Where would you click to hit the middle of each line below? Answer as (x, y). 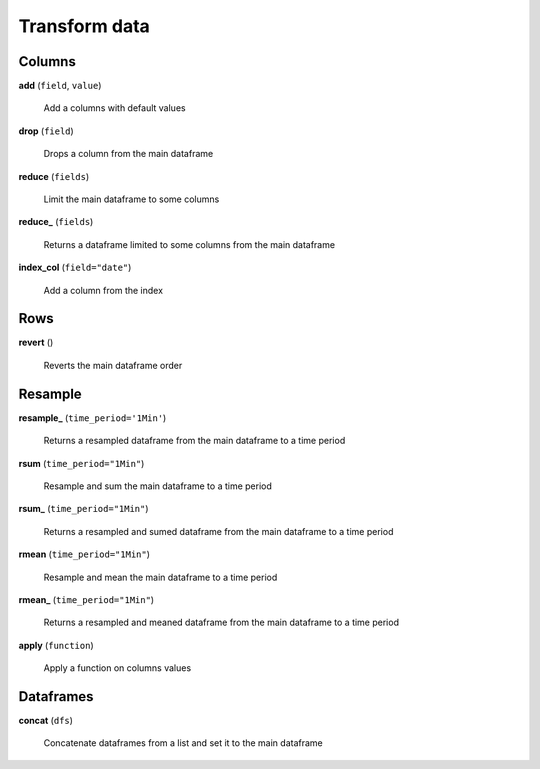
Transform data (84, 26)
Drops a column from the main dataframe (128, 154)
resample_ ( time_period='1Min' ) (92, 417)
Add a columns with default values (114, 108)
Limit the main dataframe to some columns (131, 199)
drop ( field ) (46, 131)
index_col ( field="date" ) (75, 267)
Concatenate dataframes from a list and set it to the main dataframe (183, 743)
